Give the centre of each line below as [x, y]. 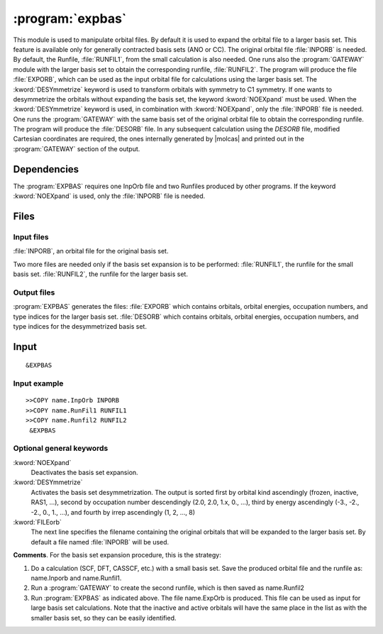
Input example [38, 383]
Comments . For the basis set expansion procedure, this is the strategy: [117, 555]
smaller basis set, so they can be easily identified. [104, 618]
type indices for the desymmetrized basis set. [80, 326]
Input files [31, 236]
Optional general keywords [61, 449]
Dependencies [46, 169]
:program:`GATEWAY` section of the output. [77, 148]
